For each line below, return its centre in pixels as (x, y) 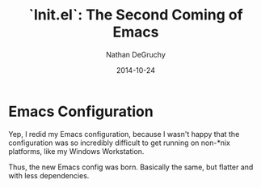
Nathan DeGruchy (136, 54)
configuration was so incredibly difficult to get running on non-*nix (120, 143)
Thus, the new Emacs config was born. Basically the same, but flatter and (131, 167)
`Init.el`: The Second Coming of (136, 15)
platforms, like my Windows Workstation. (76, 151)
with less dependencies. (49, 175)
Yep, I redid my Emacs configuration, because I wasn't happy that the (124, 134)
